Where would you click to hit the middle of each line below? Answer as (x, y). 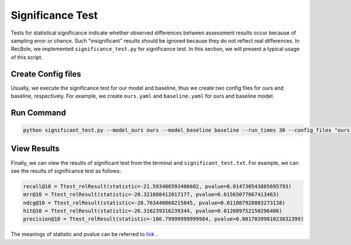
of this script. (27, 57)
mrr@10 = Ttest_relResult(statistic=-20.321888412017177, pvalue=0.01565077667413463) (151, 195)
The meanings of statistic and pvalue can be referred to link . (84, 234)
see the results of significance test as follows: (66, 171)
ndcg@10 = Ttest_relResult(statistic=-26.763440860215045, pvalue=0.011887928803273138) (154, 203)
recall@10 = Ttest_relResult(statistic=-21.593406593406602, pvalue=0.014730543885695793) (157, 186)
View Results (35, 149)
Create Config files (46, 74)
